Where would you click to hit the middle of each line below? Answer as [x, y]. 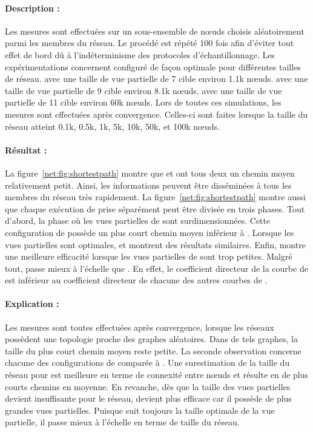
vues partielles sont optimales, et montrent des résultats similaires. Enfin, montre [155, 244]
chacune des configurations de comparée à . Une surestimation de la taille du [147, 363]
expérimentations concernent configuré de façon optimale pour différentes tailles [153, 66]
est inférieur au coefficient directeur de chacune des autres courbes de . [136, 280]
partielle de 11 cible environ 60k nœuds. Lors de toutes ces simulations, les [143, 102]
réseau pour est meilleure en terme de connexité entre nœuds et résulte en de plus [157, 375]
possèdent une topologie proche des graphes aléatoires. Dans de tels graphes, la [151, 339]
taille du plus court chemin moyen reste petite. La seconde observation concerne [153, 350]
